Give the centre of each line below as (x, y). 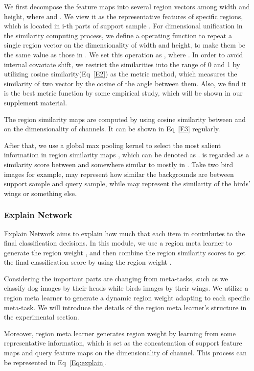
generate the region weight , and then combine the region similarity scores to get (125, 252)
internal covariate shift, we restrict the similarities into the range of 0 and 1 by (122, 64)
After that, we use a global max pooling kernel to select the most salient (113, 145)
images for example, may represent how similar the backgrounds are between (119, 174)
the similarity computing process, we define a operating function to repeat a (118, 35)
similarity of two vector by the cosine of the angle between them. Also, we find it (125, 83)
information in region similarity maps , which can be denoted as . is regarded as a (127, 155)
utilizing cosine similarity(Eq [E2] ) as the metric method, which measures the (121, 74)
